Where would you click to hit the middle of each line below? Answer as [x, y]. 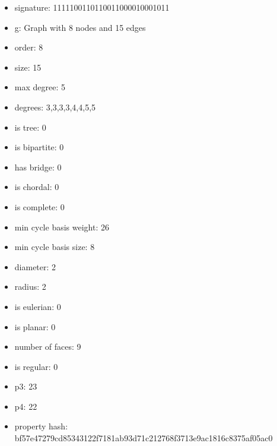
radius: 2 [30, 287]
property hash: [41, 426]
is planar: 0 [35, 326]
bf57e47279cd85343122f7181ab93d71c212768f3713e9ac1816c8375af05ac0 [144, 438]
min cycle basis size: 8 [55, 247]
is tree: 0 [30, 127]
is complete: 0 [39, 206]
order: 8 [29, 47]
